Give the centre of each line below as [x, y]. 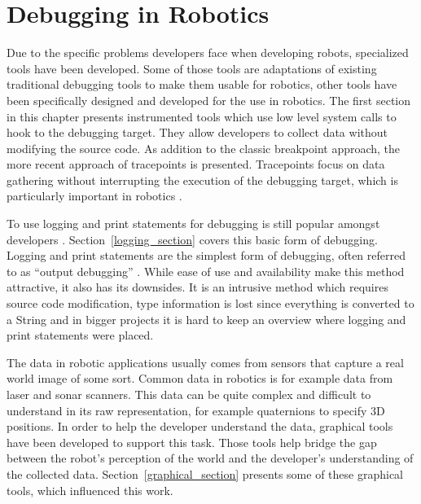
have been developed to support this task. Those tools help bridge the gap [192, 442]
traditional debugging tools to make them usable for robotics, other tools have [202, 84]
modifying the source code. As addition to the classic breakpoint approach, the [204, 148]
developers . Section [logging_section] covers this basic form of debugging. [192, 239]
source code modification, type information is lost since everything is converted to [210, 303]
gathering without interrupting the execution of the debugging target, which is [202, 180]
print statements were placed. [80, 335]
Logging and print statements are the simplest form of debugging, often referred [206, 255]
